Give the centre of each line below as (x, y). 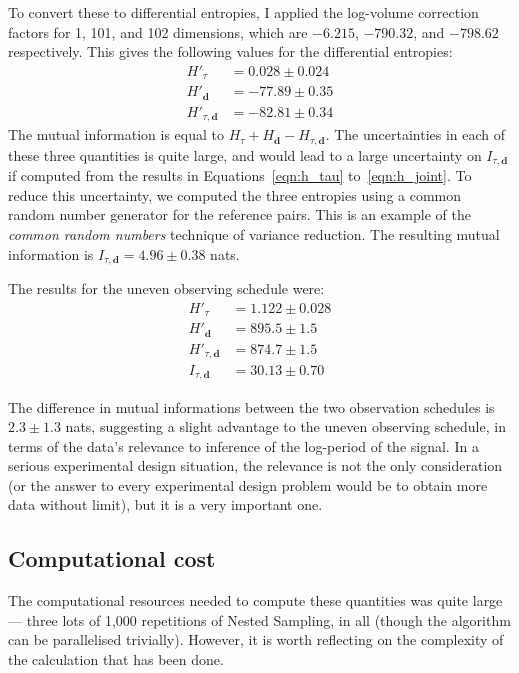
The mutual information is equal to (116, 134)
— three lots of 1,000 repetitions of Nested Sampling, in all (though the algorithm (259, 619)
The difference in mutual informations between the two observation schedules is (251, 406)
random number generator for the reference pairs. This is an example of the (239, 214)
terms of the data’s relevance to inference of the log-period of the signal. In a (243, 445)
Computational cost (112, 558)
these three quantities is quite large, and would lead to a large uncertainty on (245, 154)
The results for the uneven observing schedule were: (166, 287)
